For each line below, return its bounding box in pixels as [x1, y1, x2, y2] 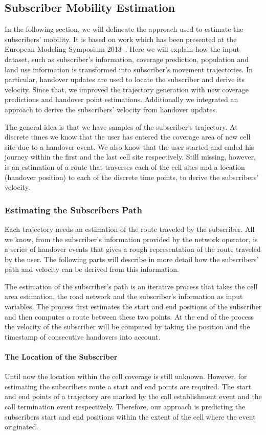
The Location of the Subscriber [5, 351, 118, 362]
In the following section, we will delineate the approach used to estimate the [5, 24, 243, 34]
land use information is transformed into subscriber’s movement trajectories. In [5, 64, 253, 74]
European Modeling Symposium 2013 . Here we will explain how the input [5, 44, 239, 54]
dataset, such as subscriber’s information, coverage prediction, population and [5, 53, 249, 64]
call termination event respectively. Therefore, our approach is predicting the [5, 401, 246, 412]
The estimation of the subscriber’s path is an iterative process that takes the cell [5, 281, 258, 291]
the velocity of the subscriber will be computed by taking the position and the [5, 321, 250, 332]
